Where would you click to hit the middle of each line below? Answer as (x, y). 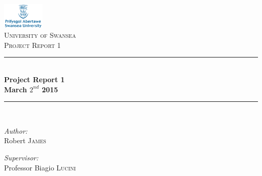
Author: (16, 130)
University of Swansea (40, 35)
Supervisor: (21, 158)
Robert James (25, 140)
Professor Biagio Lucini (40, 167)
